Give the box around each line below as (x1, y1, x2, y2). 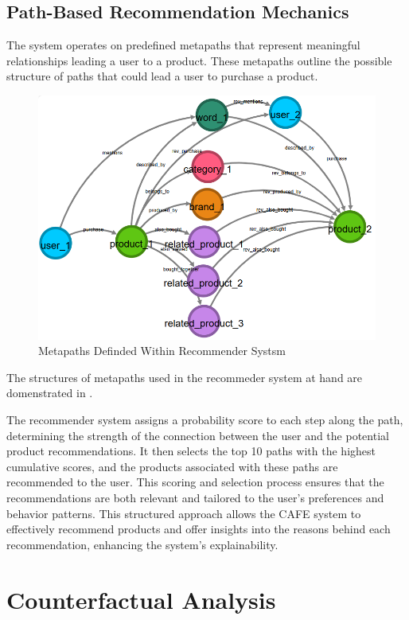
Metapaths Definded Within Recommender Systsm (38, 342, 286, 359)
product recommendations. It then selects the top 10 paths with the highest (6, 443, 376, 459)
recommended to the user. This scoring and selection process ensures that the (6, 474, 384, 490)
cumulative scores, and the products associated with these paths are (6, 458, 338, 474)
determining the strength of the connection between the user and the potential (6, 427, 389, 443)
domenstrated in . (6, 384, 93, 401)
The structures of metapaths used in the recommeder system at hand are (6, 368, 363, 385)
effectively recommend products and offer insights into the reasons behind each (6, 521, 391, 537)
